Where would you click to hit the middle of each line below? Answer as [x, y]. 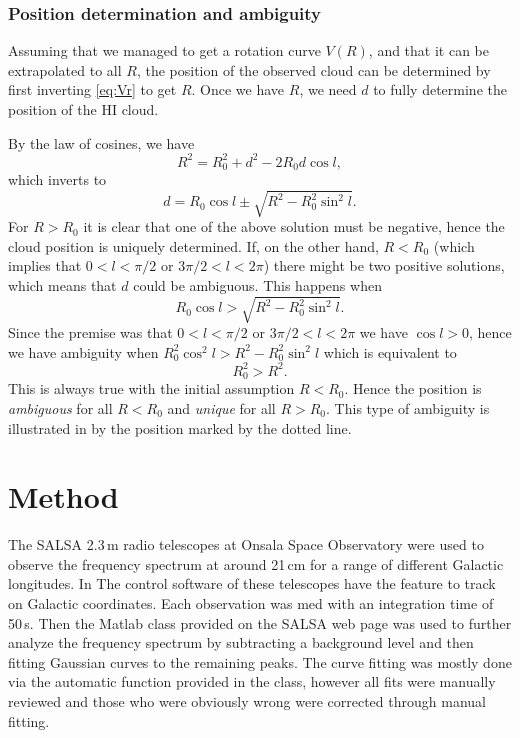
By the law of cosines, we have [101, 142]
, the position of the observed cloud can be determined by [313, 69]
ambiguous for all [60, 407]
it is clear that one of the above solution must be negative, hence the [294, 226]
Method [63, 496]
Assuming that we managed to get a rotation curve [164, 50]
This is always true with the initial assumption [151, 388]
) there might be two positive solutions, [384, 265]
